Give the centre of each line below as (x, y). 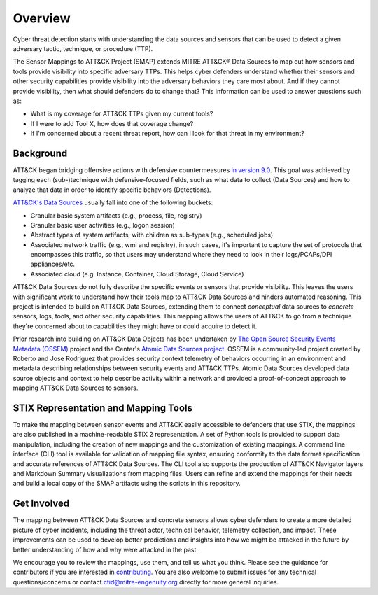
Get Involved (41, 504)
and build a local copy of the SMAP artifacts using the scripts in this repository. (127, 484)
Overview (42, 18)
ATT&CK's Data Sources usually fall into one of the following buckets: (113, 202)
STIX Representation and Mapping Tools (103, 408)
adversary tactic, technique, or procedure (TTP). (83, 48)
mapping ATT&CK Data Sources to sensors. (76, 388)
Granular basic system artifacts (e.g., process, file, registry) (116, 215)
